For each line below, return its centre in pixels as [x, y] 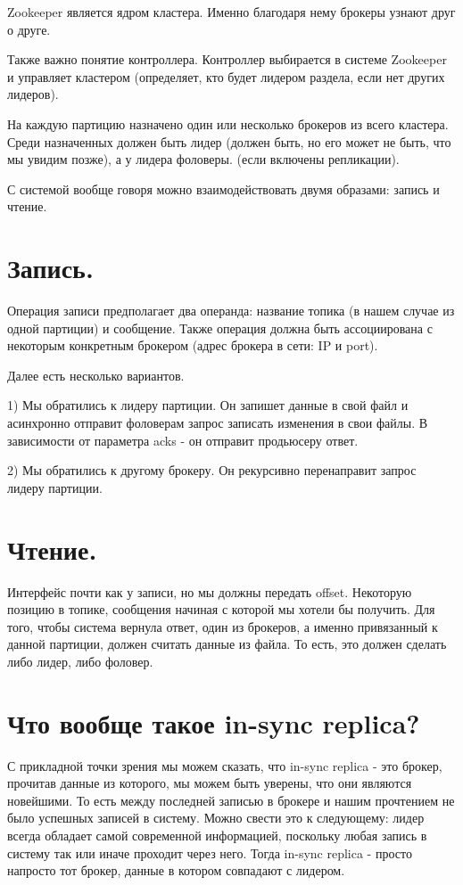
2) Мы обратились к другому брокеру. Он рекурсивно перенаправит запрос [212, 470]
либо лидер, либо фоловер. [80, 661]
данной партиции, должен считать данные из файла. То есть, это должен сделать [227, 644]
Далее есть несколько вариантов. [96, 375]
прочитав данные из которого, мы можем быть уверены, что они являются [210, 783]
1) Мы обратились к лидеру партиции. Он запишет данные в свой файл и [208, 405]
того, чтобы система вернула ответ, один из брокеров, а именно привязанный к [223, 626]
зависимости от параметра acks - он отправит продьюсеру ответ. [183, 440]
